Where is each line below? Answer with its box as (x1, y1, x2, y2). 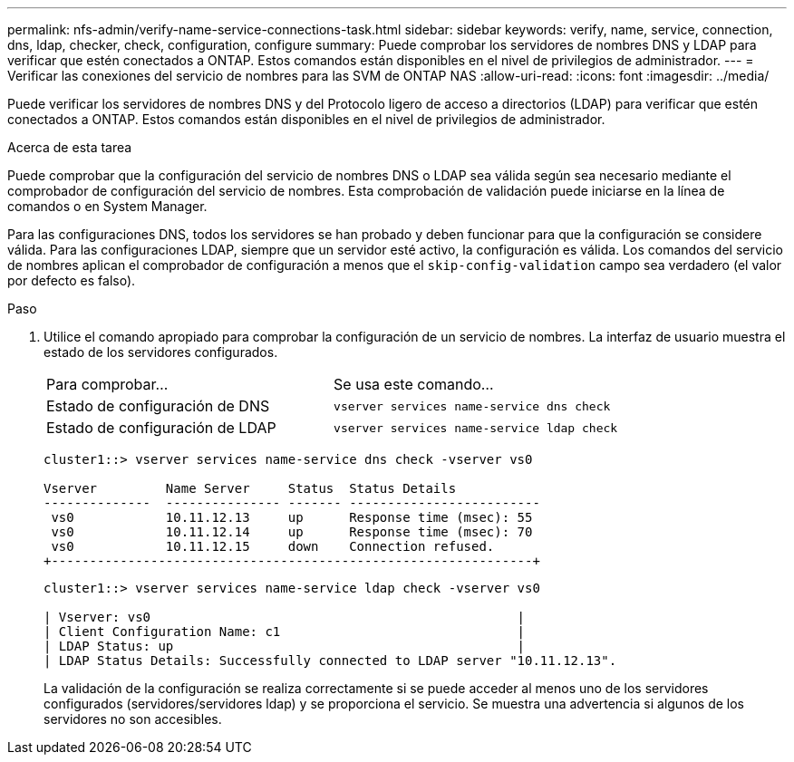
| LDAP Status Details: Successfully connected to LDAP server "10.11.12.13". (44, 653, 617, 668)
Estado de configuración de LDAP (46, 419, 276, 437)
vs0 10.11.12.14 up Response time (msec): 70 (51, 525, 533, 539)
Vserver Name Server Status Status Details (44, 481, 457, 496)
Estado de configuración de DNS (46, 397, 270, 415)
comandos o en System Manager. (7, 198, 208, 214)
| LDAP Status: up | (44, 639, 526, 653)
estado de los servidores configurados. (44, 344, 278, 360)
